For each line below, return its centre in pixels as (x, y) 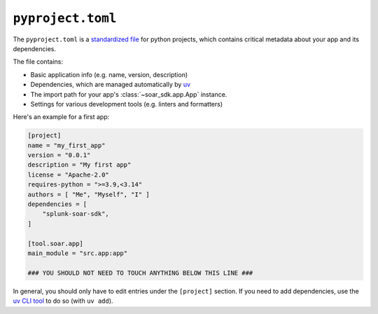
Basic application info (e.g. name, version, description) (109, 74)
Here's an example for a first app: (61, 117)
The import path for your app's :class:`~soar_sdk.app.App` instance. (129, 94)
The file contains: (38, 62)
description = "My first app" (79, 165)
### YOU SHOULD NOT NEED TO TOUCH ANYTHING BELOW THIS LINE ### (140, 273)
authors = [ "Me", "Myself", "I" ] (89, 194)
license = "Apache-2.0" (69, 175)
